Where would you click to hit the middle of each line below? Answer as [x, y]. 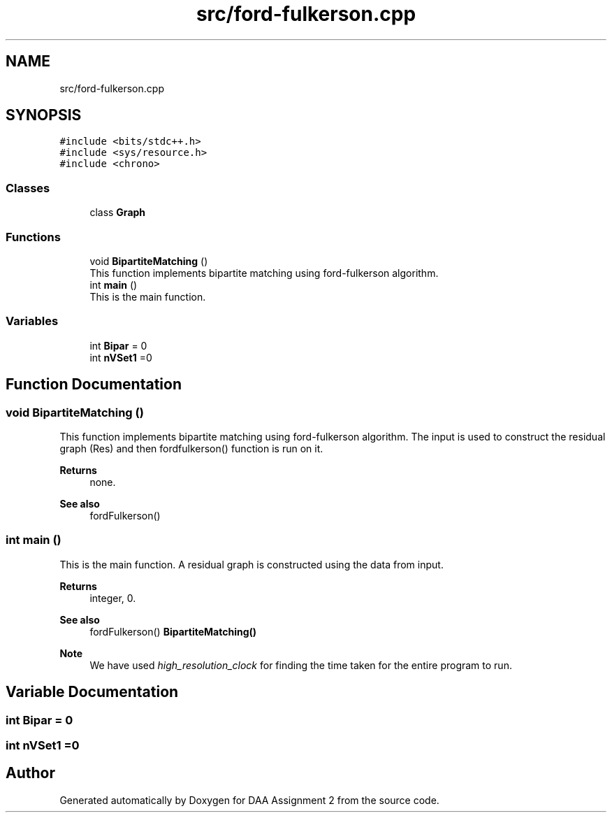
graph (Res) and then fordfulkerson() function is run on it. [191, 448]
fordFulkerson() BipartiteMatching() [173, 631]
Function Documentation [94, 385]
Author [30, 773]
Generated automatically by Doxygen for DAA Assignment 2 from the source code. [249, 800]
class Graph [118, 213]
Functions [33, 237]
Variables [32, 321]
